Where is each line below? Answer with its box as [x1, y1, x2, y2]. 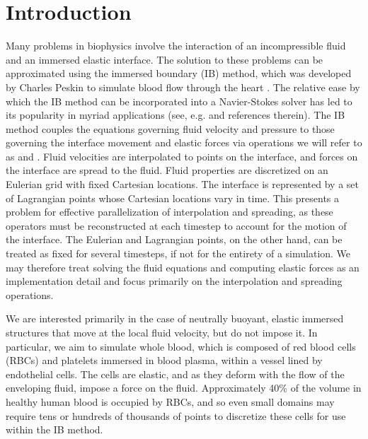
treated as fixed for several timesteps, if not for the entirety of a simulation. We [6, 246, 351, 261]
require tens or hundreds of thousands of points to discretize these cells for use [6, 408, 346, 423]
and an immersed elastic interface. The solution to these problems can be [6, 52, 323, 66]
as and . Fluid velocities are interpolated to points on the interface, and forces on [6, 148, 358, 163]
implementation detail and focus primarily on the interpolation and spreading [6, 274, 343, 288]
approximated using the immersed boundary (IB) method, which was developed [6, 66, 352, 81]
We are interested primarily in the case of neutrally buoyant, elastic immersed [6, 311, 344, 326]
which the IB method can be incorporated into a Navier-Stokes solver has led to [6, 93, 352, 108]
